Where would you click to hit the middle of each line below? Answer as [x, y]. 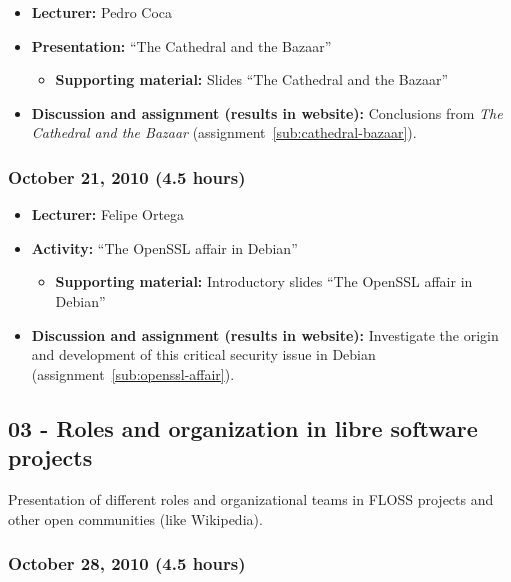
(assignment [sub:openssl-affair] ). [133, 373]
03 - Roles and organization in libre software [243, 427]
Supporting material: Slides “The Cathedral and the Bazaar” [252, 79]
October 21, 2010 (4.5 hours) [127, 176]
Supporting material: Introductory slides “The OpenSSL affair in [264, 281]
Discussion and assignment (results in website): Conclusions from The [267, 112]
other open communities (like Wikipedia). [135, 518]
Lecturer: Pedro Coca [102, 12]
